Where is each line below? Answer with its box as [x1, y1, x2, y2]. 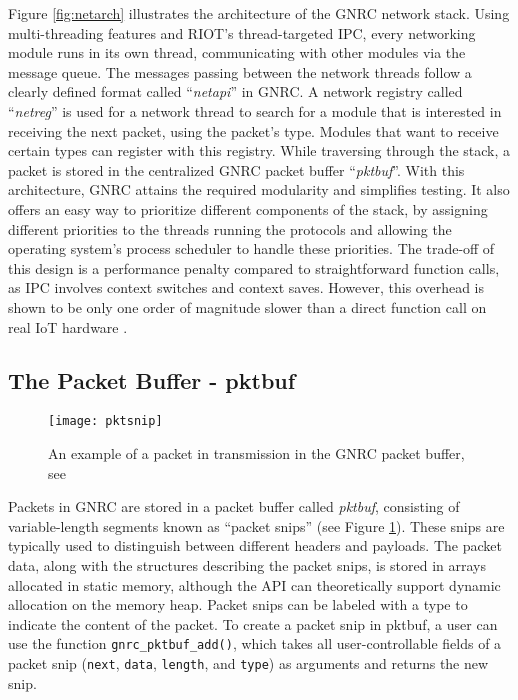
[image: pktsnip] [48, 414, 163, 429]
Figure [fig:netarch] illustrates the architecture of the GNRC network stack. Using [8, 3, 510, 23]
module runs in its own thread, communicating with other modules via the [8, 42, 466, 63]
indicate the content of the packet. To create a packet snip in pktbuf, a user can [8, 613, 498, 634]
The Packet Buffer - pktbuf [8, 365, 296, 396]
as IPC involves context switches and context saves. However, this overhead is [8, 277, 485, 298]
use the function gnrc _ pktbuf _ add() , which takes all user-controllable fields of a [8, 633, 502, 654]
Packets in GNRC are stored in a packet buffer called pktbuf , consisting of [8, 496, 460, 517]
